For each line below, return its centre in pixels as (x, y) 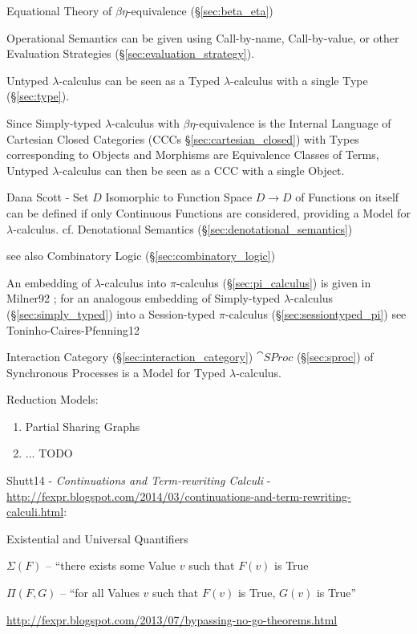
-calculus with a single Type (299, 80)
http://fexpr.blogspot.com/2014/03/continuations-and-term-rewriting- (179, 496)
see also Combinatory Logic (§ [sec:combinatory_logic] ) (141, 256)
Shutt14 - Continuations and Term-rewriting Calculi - (139, 480)
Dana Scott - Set (48, 197)
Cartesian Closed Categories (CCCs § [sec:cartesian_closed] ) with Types (183, 138)
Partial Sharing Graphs (83, 426)
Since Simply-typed (54, 122)
